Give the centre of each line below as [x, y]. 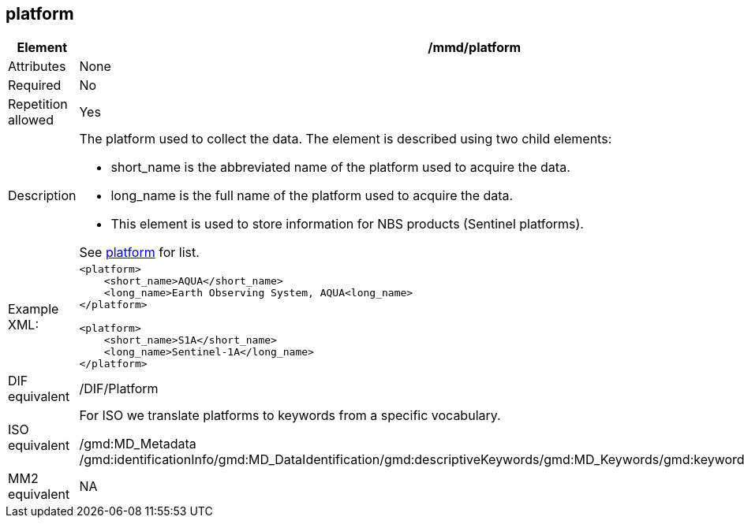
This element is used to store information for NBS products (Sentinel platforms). [347, 224]
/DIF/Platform [119, 389]
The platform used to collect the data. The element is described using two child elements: [346, 139]
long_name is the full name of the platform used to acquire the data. [312, 196]
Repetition [38, 104]
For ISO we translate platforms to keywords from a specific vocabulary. [290, 416]
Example [34, 308]
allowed [31, 120]
